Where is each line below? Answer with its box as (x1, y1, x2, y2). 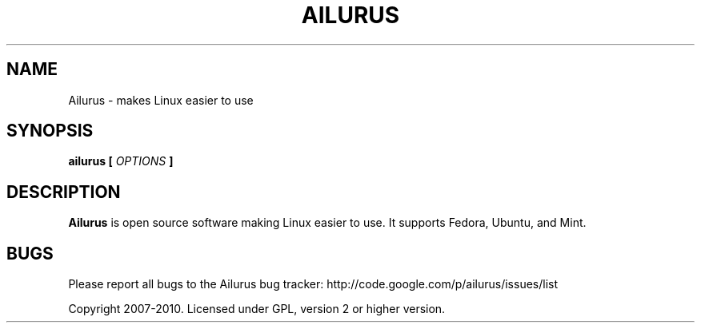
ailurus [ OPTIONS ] (68, 154, 174, 168)
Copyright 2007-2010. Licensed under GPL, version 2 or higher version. (68, 302, 446, 316)
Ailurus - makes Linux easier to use (68, 93, 254, 107)
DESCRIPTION (6, 181, 121, 202)
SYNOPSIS (6, 121, 94, 141)
